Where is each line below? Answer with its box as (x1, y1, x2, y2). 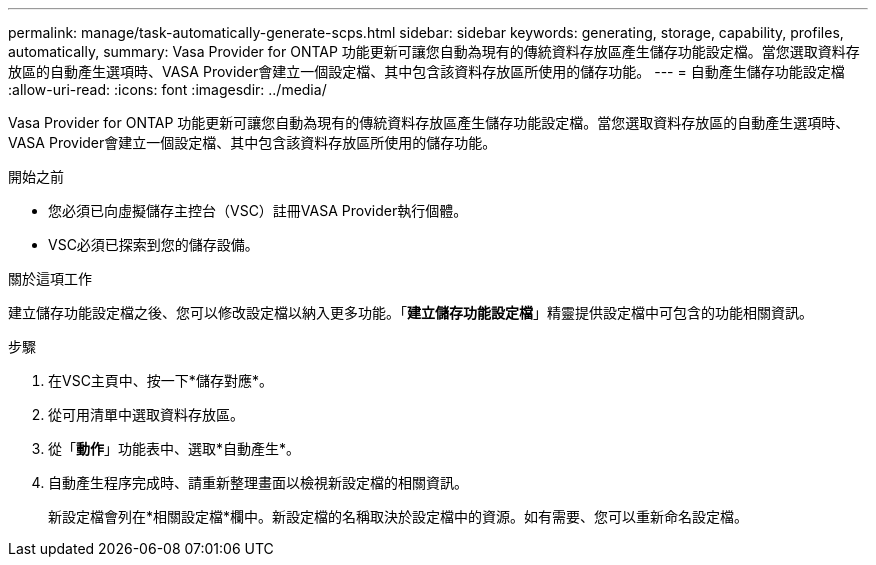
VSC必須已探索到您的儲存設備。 (48, 236, 259, 253)
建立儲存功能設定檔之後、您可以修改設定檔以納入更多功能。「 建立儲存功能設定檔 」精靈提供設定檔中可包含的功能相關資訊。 (8, 304, 813, 321)
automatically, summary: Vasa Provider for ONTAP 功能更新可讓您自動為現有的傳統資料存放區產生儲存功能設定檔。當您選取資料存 (8, 43, 860, 60)
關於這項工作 (8, 270, 92, 287)
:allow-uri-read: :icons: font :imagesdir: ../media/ (8, 81, 327, 98)
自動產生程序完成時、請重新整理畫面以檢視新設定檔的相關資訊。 (48, 474, 468, 491)
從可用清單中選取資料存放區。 (48, 406, 244, 423)
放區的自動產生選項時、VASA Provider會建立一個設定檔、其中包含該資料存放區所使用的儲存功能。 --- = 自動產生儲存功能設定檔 (8, 63, 845, 80)
